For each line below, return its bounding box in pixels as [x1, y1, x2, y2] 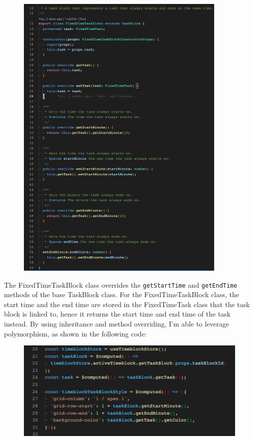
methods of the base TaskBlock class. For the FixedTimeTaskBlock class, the [4, 289, 239, 300]
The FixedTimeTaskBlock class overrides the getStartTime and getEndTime [4, 279, 238, 290]
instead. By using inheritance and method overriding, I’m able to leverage [4, 319, 230, 329]
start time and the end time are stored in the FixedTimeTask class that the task [4, 299, 250, 309]
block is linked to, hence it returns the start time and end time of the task [4, 309, 231, 319]
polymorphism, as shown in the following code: [4, 328, 147, 338]
